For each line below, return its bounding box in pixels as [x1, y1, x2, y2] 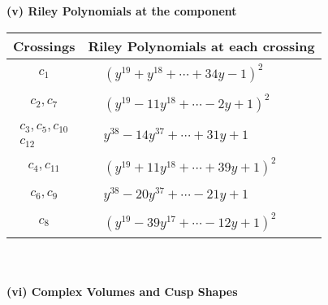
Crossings [13, 36, 76, 55]
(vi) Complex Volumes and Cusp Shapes [6, 282, 238, 299]
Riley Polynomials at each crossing [88, 36, 315, 55]
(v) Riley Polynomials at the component [6, 2, 237, 19]
